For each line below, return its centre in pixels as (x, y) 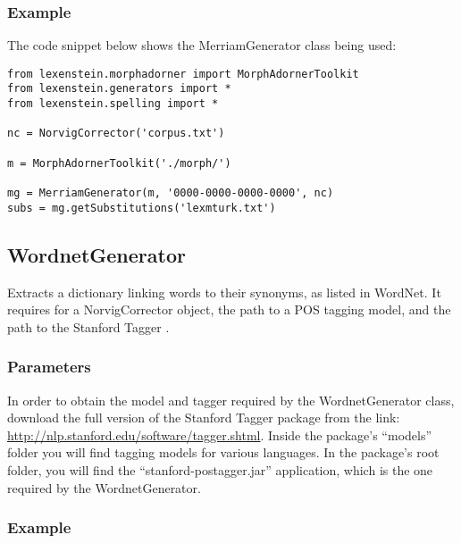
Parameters (49, 367)
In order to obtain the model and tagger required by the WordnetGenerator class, (231, 400)
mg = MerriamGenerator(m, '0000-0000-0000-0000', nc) (171, 193)
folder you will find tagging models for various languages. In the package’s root (223, 452)
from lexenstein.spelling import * (113, 104)
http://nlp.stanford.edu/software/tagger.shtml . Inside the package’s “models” (220, 434)
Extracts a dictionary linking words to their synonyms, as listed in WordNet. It (224, 292)
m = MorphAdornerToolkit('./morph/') (119, 163)
